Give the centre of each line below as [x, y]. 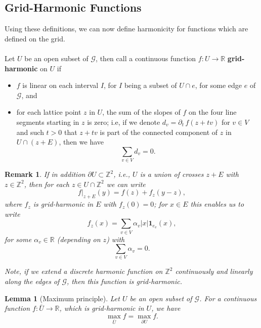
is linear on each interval [60, 85]
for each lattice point [49, 112]
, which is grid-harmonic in [102, 308]
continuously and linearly [214, 271]
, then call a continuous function [146, 58]
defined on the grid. [35, 38]
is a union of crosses [172, 174]
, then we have [81, 142]
